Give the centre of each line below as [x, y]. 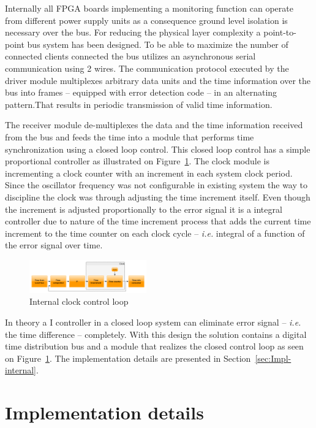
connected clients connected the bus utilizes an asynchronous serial [130, 56]
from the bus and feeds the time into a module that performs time [130, 136]
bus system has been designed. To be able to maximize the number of [158, 44]
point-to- [280, 32]
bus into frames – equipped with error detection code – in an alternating [141, 92]
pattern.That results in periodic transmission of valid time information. [139, 104]
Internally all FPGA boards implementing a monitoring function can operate [149, 8]
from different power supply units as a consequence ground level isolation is [146, 20]
